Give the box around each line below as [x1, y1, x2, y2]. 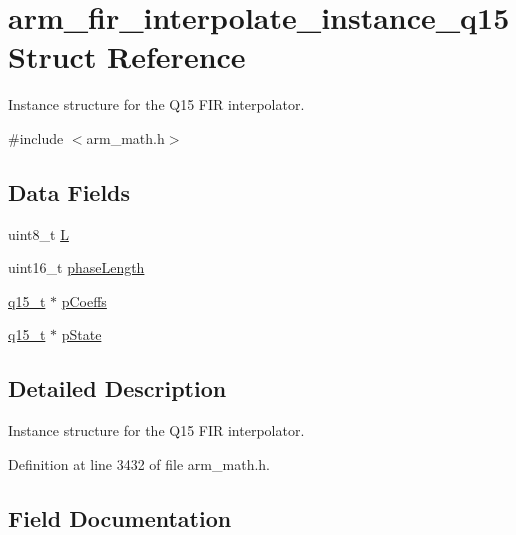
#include [8, 127, 64, 148]
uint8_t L [8, 223, 69, 244]
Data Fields [8, 176, 131, 207]
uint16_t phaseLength [8, 257, 145, 278]
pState [61, 324, 102, 345]
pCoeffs [61, 290, 107, 311]
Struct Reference [8, 36, 246, 77]
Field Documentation [8, 502, 232, 533]
